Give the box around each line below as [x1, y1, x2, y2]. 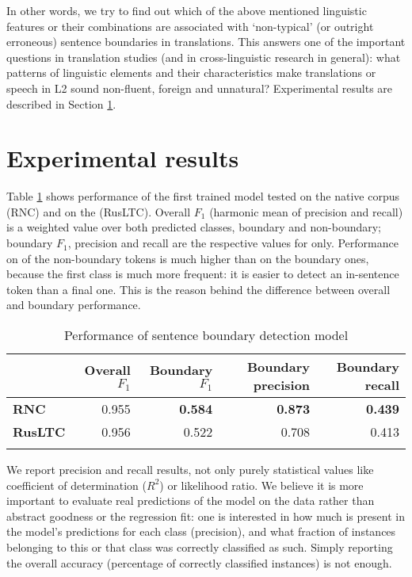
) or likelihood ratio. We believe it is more [159, 476, 364, 493]
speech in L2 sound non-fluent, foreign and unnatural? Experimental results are [6, 79, 393, 96]
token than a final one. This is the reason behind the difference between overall [6, 281, 391, 297]
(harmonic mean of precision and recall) [209, 203, 403, 220]
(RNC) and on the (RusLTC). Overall [6, 203, 191, 220]
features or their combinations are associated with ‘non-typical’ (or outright [6, 17, 374, 34]
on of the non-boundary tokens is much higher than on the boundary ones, [6, 250, 369, 266]
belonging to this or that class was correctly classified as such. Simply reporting [6, 539, 393, 555]
